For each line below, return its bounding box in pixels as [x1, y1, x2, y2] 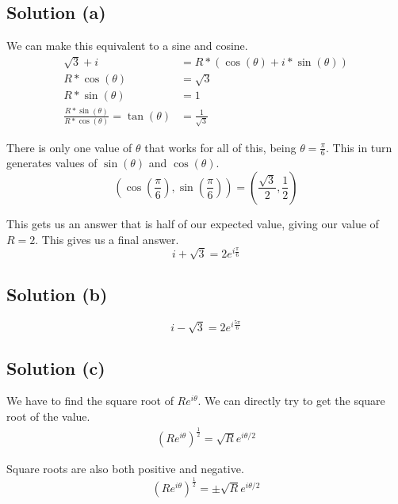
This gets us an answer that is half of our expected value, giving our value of [6, 215, 379, 231]
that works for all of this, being [144, 139, 297, 155]
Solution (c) [6, 355, 105, 380]
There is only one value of [6, 139, 132, 155]
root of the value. [6, 408, 90, 425]
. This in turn [325, 139, 392, 155]
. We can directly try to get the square [197, 392, 385, 409]
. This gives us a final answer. [35, 231, 179, 247]
